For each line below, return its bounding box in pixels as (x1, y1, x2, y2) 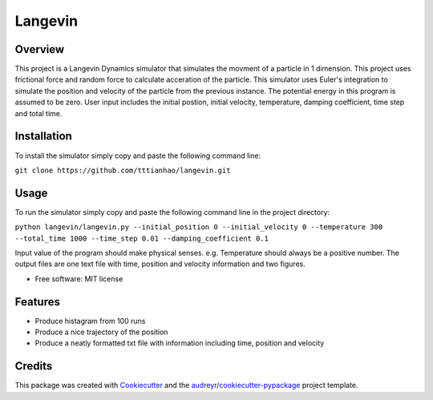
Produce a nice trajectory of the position (34, 327, 168, 337)
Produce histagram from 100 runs (34, 316, 146, 325)
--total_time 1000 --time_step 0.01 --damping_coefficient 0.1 (14, 233, 269, 243)
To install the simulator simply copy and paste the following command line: (14, 151, 261, 160)
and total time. (14, 108, 63, 118)
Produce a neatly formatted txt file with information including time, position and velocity (34, 338, 325, 348)
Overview (14, 42, 65, 56)
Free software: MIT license (34, 273, 123, 284)
